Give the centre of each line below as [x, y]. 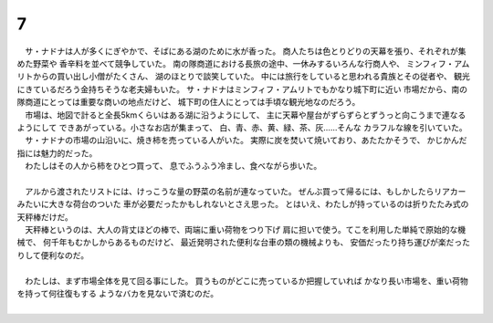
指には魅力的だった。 [57, 153]
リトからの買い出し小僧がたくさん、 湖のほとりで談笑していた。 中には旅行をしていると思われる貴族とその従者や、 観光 [243, 77]
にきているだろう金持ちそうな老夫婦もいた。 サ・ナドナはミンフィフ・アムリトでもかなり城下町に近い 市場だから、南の [242, 89]
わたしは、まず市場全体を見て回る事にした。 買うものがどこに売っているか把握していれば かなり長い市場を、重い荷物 [246, 281]
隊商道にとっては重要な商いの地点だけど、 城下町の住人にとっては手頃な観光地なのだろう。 [189, 102]
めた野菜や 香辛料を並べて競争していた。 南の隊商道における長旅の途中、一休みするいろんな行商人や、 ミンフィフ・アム [243, 63]
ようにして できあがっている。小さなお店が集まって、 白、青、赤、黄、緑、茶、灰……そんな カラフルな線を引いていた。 [242, 127]
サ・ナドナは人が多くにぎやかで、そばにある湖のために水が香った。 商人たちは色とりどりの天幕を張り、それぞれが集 [245, 51]
